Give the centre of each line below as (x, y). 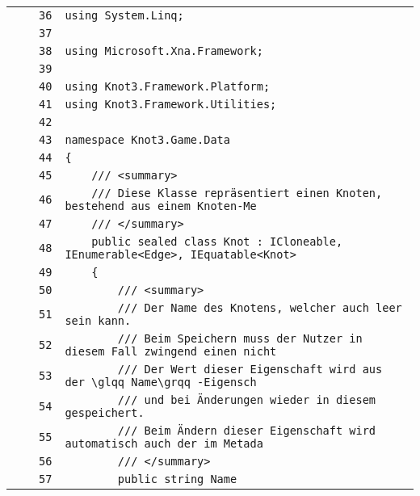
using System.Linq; (124, 15)
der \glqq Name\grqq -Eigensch (161, 382)
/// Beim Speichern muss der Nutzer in (240, 338)
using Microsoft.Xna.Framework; (164, 51)
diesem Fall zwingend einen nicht (171, 351)
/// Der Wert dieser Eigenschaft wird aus (250, 369)
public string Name (177, 479)
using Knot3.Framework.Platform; (168, 86)
